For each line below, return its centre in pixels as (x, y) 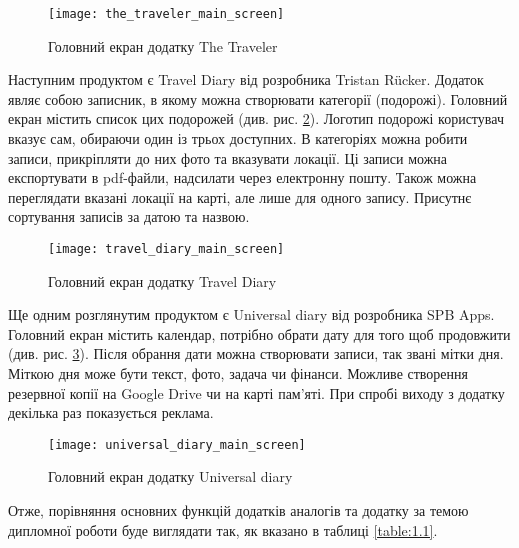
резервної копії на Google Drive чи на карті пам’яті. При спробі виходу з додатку (256, 392)
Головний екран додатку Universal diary (170, 476)
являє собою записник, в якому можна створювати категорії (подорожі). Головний (258, 98)
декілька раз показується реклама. (111, 412)
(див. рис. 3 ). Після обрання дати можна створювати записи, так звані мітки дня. (256, 353)
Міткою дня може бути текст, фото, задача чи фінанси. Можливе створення (238, 373)
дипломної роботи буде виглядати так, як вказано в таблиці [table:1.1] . (223, 529)
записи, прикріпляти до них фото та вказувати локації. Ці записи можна (228, 157)
